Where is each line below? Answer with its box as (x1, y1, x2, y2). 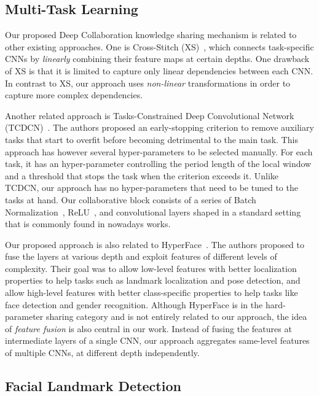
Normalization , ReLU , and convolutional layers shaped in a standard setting (5, 205, 301, 218)
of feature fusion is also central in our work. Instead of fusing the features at (5, 322, 292, 335)
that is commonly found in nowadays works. (5, 217, 171, 230)
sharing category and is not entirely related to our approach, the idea (45, 310, 307, 323)
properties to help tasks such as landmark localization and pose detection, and (5, 274, 301, 287)
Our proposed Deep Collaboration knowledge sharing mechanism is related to (5, 28, 297, 41)
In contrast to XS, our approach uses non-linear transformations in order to (5, 76, 291, 89)
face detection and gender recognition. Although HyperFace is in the (5, 298, 263, 311)
